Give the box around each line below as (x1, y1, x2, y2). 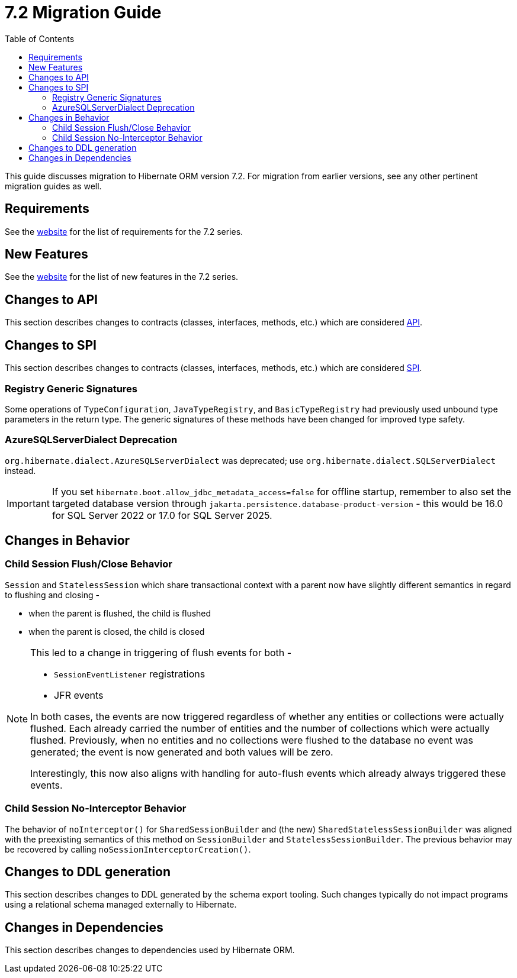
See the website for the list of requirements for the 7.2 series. (5, 226, 243, 237)
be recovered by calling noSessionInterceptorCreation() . (5, 844, 251, 854)
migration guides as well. (5, 180, 102, 191)
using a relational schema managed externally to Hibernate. (5, 899, 237, 910)
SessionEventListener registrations (54, 667, 205, 680)
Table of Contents (5, 33, 75, 44)
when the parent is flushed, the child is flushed (28, 608, 211, 618)
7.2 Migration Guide (5, 2, 162, 22)
